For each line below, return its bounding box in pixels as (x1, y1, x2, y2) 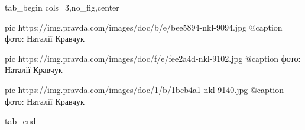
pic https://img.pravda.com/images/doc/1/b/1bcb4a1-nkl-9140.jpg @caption (5, 83, 284, 95)
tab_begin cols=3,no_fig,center (5, 1, 119, 13)
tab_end (5, 115, 36, 127)
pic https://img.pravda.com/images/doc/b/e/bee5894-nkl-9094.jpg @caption (5, 21, 283, 33)
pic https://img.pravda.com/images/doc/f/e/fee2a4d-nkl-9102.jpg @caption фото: (5, 52, 301, 64)
